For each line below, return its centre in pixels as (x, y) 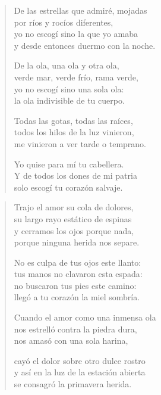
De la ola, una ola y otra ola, (67, 65)
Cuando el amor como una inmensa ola (85, 317)
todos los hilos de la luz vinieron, (74, 132)
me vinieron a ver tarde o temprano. (80, 143)
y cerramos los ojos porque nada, (74, 230)
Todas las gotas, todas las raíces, (73, 120)
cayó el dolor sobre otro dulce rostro (80, 360)
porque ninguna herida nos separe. (77, 242)
